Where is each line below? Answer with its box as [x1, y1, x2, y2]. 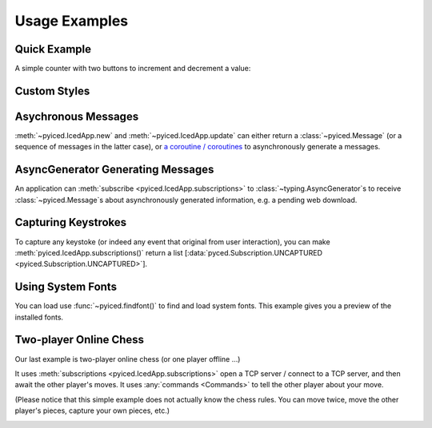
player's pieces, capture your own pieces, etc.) [14, 406, 170, 415]
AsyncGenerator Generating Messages [14, 163, 214, 176]
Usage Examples [14, 12, 129, 30]
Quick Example [14, 42, 92, 56]
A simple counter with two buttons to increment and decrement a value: [14, 64, 251, 73]
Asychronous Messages [14, 109, 139, 123]
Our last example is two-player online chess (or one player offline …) [14, 354, 241, 363]
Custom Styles [14, 84, 90, 97]
